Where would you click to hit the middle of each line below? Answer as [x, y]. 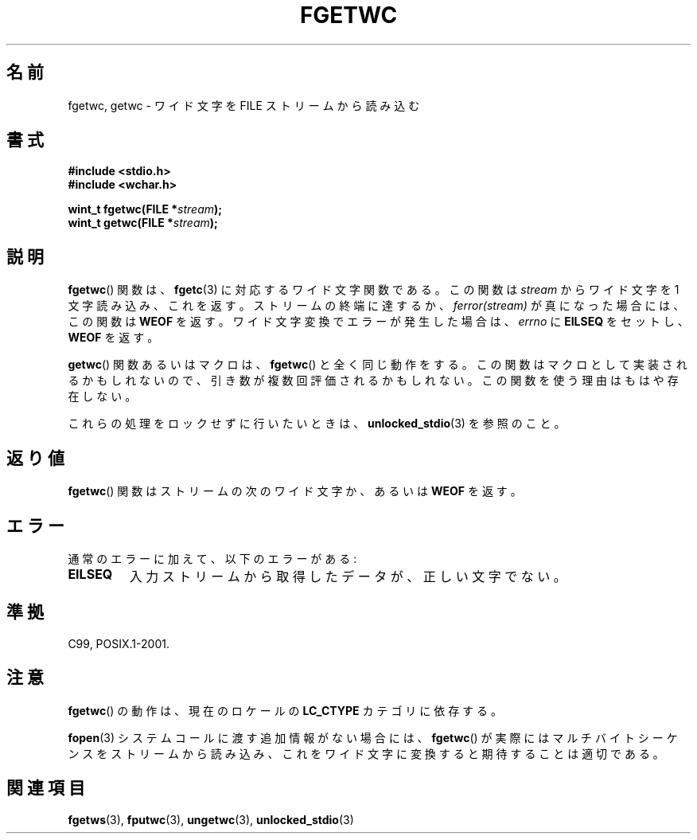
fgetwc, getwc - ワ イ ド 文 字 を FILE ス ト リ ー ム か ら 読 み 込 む [244, 105]
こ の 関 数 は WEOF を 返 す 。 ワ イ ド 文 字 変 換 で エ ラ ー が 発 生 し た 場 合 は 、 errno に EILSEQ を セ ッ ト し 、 [378, 322]
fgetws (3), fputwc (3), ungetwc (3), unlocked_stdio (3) [211, 819]
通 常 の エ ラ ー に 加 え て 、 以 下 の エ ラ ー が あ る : [212, 558]
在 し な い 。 [102, 397]
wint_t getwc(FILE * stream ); [143, 223]
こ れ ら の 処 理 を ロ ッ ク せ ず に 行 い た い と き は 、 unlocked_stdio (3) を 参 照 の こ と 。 [317, 424]
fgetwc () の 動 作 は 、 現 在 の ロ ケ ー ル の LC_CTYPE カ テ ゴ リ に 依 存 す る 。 [285, 710]
